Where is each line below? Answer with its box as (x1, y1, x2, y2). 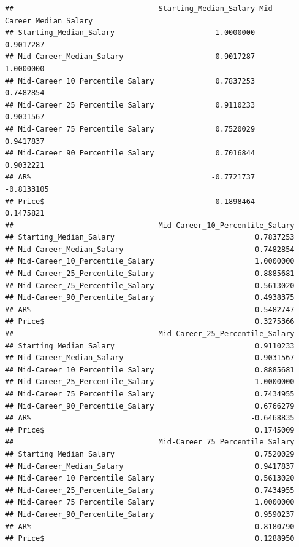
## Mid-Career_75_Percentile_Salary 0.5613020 (5, 281, 295, 290)
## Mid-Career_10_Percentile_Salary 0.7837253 (5, 76, 255, 85)
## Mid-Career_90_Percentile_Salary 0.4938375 (5, 293, 295, 302)
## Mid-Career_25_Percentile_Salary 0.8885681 (5, 269, 295, 278)
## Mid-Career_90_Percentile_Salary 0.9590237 (5, 510, 295, 519)
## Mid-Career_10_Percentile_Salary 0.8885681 (5, 365, 295, 374)
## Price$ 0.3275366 (5, 317, 295, 326)
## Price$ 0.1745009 (5, 425, 295, 435)
